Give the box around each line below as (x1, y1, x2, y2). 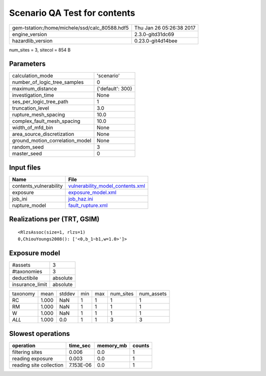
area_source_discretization (12, 131, 74, 138)
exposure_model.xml (68, 189, 117, 196)
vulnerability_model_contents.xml (68, 182, 145, 189)
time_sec (69, 342, 91, 349)
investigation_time (12, 92, 54, 99)
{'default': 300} (97, 85, 133, 92)
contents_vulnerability (12, 182, 63, 189)
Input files (9, 163, 41, 171)
